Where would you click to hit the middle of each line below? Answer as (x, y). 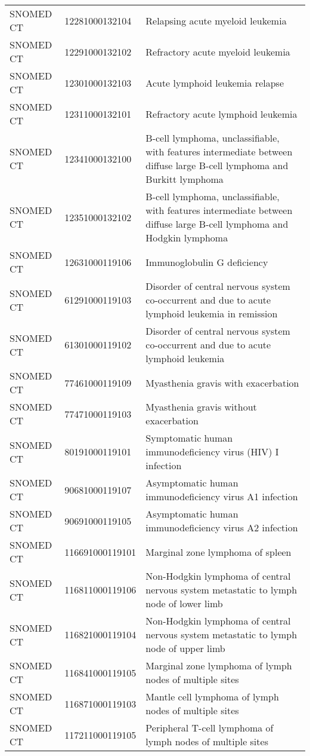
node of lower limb (184, 603)
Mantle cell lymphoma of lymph (212, 697)
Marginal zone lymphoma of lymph (219, 665)
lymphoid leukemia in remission (212, 313)
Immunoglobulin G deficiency (207, 262)
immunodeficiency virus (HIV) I (212, 452)
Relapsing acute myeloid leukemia (216, 20)
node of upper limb (185, 648)
